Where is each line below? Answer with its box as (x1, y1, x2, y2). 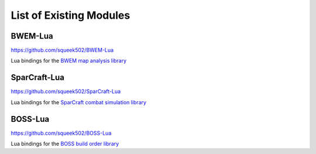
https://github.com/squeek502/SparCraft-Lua (11, 88, 121, 95)
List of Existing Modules (11, 9, 130, 22)
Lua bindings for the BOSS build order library (11, 141, 119, 148)
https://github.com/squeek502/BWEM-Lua (11, 47, 114, 54)
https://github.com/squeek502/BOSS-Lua (11, 129, 112, 136)
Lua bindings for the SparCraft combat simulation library (11, 98, 146, 105)
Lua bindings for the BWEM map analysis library (11, 57, 127, 64)
